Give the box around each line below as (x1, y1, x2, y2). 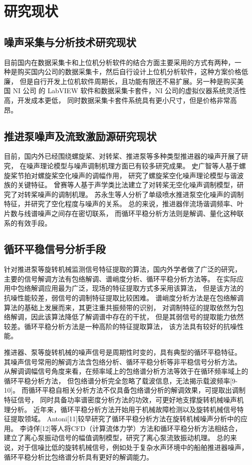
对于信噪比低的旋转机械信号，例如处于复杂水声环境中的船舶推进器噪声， (17, 442, 248, 452)
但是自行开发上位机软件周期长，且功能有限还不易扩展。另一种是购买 (19, 76, 237, 86)
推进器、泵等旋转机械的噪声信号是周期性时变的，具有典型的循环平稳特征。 (4, 347, 241, 357)
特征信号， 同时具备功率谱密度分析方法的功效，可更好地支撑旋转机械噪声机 (4, 395, 244, 405)
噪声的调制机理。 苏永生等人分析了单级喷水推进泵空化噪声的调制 (37, 189, 244, 199)
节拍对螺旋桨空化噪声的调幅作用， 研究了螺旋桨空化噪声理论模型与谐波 (17, 170, 244, 180)
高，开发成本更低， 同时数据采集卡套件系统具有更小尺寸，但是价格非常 (4, 95, 230, 105)
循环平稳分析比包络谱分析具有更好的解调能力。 (4, 451, 153, 462)
